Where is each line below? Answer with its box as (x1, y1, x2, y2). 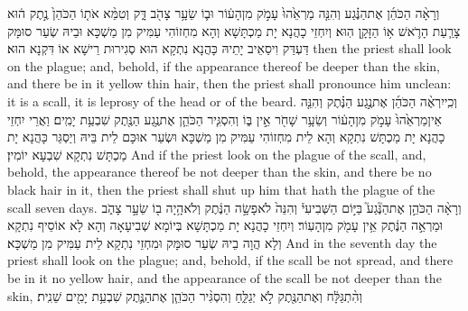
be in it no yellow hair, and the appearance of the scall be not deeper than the (7, 268, 442, 287)
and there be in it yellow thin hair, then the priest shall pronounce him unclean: (7, 74, 452, 93)
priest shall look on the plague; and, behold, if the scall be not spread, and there (7, 251, 454, 270)
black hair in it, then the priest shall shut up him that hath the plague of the (7, 179, 435, 198)
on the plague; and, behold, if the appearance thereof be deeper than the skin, (7, 56, 440, 75)
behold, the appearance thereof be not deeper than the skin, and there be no (7, 162, 432, 181)
